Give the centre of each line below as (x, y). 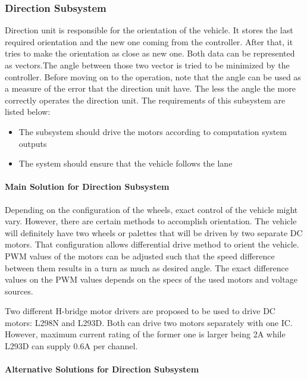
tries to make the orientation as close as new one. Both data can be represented (150, 53)
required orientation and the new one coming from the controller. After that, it (149, 41)
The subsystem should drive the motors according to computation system (153, 131)
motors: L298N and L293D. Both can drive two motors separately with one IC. (149, 322)
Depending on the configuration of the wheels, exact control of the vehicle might (151, 209)
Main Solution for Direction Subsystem (87, 187)
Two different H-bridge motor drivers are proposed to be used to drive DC (140, 311)
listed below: (28, 112)
